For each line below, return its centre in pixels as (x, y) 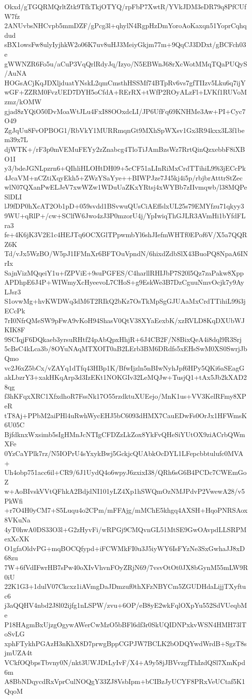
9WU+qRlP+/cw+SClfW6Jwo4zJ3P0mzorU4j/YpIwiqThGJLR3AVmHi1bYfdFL (125, 216)
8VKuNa (17, 520)
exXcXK (17, 539)
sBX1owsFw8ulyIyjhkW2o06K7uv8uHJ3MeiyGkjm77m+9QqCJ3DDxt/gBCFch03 (125, 44)
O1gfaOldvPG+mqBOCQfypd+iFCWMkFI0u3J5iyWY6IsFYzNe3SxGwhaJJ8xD (125, 548)
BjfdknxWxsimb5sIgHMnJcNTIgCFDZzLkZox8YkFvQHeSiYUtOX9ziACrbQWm (125, 434)
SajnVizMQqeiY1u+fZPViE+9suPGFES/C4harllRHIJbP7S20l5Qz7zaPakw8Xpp (124, 272)
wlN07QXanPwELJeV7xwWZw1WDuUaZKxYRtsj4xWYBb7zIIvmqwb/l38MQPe (126, 187)
